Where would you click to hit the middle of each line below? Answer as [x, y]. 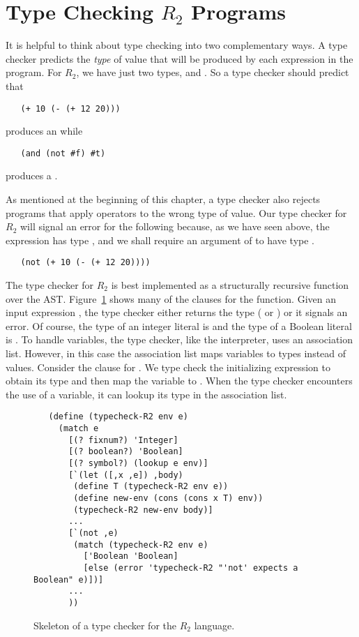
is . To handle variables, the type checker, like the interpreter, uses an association [179, 339]
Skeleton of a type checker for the [105, 625]
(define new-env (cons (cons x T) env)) [168, 498]
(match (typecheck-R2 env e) [141, 545]
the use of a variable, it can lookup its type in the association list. [146, 394]
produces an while [44, 131]
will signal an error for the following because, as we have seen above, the [175, 226]
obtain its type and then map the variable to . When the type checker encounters [179, 381]
